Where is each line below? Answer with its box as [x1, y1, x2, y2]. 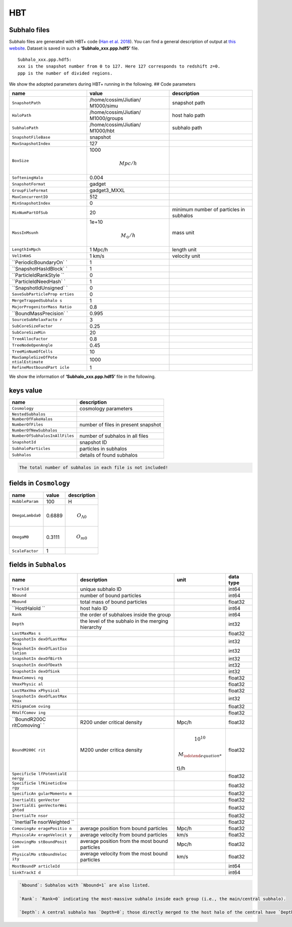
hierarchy [80, 624, 102, 630]
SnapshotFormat [12, 181, 46, 187]
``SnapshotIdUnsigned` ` [12, 285, 68, 291]
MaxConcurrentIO [12, 194, 48, 199]
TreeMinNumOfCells [12, 349, 53, 355]
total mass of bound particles [80, 598, 147, 605]
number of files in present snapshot [79, 421, 162, 428]
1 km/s [89, 252, 105, 259]
